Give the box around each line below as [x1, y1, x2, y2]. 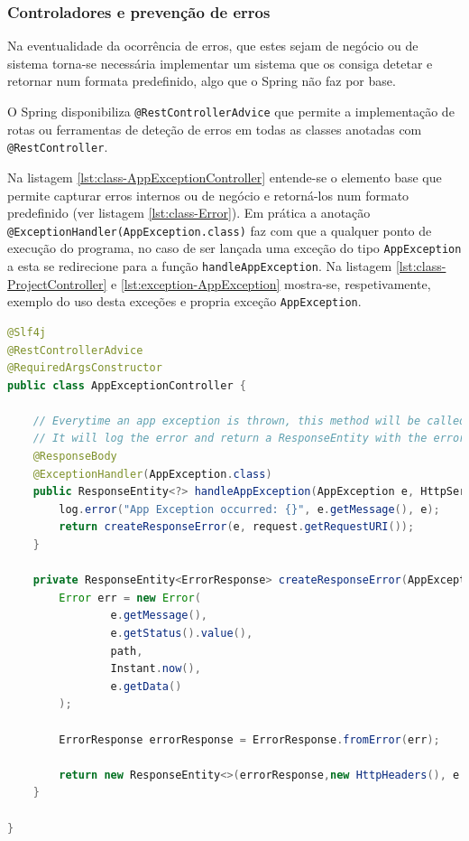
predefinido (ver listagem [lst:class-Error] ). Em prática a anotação [7, 203, 371, 222]
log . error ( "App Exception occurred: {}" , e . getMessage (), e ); [59, 502, 440, 516]
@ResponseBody [32, 450, 117, 463]
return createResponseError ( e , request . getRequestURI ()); [59, 520, 415, 534]
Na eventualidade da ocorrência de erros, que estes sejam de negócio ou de [7, 36, 418, 55]
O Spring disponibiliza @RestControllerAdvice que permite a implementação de [7, 102, 455, 120]
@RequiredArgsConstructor [7, 361, 162, 375]
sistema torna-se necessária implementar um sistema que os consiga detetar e [7, 53, 433, 72]
